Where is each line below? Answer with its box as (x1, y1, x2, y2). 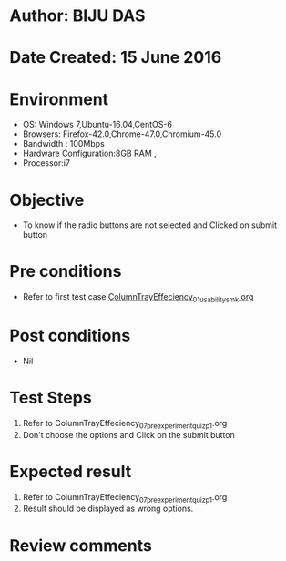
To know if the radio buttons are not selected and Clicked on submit (22, 219, 278, 230)
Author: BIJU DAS (9, 5, 146, 26)
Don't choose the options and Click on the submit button (22, 429, 235, 440)
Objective (9, 189, 85, 210)
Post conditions (9, 325, 131, 346)
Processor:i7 (22, 158, 71, 168)
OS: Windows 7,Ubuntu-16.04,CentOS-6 (22, 119, 173, 130)
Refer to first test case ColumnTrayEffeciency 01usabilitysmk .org (22, 291, 254, 304)
